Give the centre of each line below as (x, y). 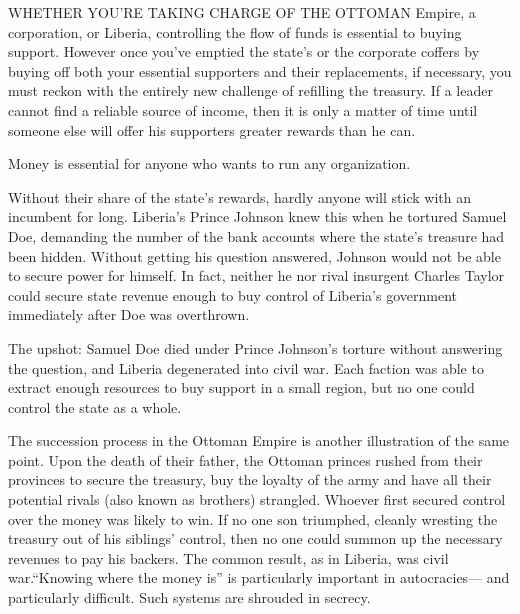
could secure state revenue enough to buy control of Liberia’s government (232, 294)
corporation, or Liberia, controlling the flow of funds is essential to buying (235, 31)
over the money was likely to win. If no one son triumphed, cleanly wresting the (253, 518)
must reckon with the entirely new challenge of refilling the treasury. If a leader (250, 90)
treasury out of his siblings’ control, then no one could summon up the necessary (255, 538)
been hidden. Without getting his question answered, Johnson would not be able (254, 255)
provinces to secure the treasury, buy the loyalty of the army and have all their (250, 479)
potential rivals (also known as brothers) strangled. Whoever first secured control (257, 499)
